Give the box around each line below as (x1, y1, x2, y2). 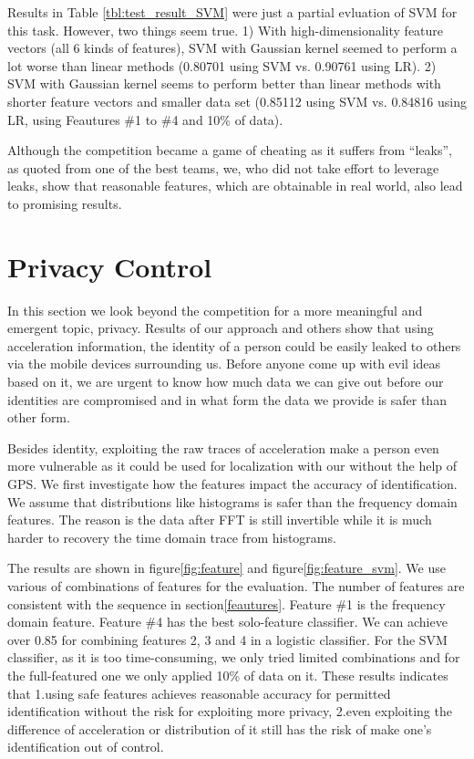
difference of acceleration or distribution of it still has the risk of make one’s (7, 719, 432, 738)
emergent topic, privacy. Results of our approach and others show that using (7, 318, 434, 338)
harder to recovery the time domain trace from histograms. (7, 527, 336, 546)
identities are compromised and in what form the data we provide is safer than (7, 390, 447, 409)
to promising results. (7, 193, 122, 213)
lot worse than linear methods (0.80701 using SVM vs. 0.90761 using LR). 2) (7, 56, 437, 75)
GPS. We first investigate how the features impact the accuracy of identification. (7, 474, 458, 493)
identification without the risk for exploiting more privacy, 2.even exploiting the (7, 702, 452, 721)
